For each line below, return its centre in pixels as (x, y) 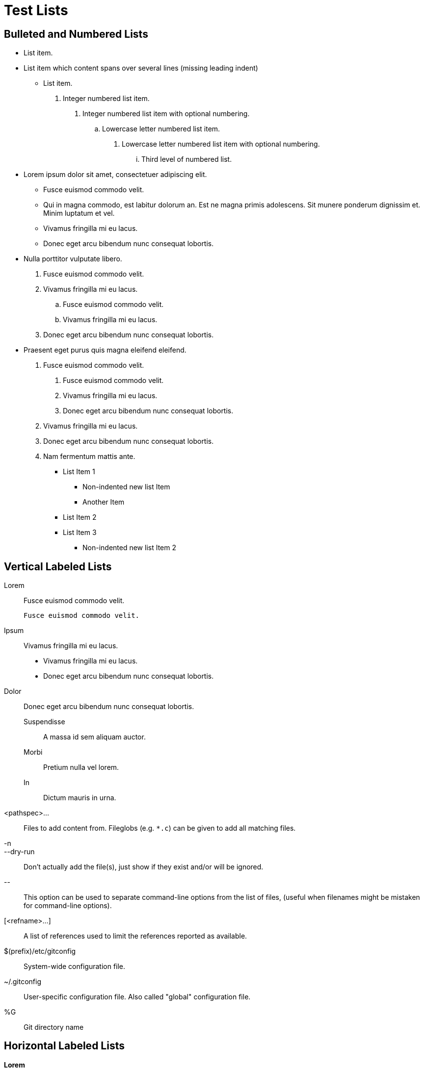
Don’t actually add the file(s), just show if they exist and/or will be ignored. (144, 867)
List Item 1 (79, 472)
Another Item (104, 502)
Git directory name (54, 1027)
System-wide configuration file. (75, 967)
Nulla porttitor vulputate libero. (73, 259)
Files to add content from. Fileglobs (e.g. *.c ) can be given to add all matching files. (160, 828)
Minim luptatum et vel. (79, 213)
